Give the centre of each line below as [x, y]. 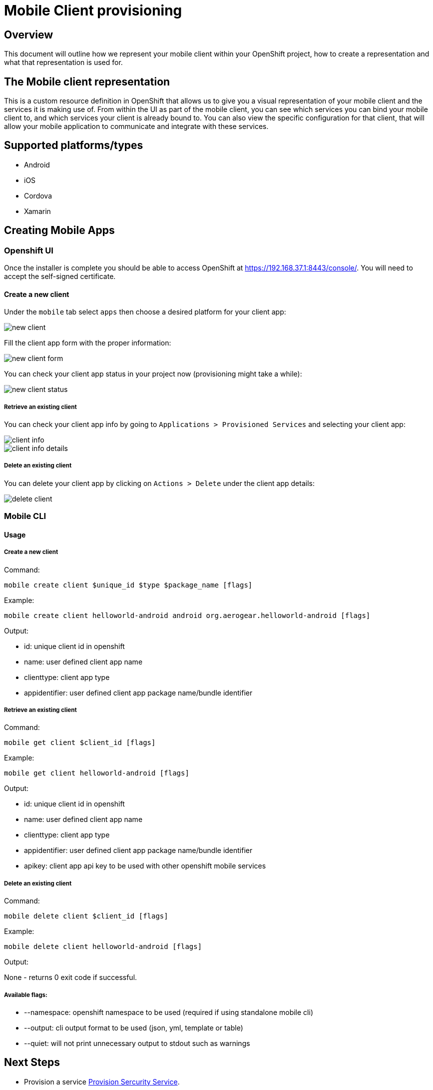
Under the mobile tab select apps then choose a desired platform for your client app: [145, 312]
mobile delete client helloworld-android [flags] [103, 947]
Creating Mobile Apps [59, 230]
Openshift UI [29, 250]
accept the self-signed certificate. [60, 276]
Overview [29, 34]
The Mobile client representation [87, 81]
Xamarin [37, 211]
